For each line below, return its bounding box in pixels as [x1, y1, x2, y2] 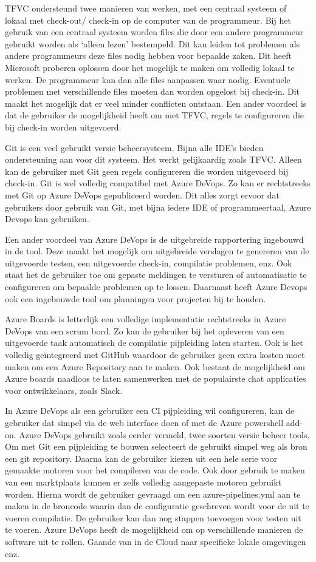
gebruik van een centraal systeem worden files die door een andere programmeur [5, 25, 304, 38]
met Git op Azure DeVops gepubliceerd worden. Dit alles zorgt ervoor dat [5, 188, 280, 201]
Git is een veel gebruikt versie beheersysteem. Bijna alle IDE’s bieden [5, 141, 264, 154]
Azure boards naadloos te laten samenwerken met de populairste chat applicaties [5, 372, 306, 385]
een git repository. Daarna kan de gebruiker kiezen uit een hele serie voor [5, 452, 278, 464]
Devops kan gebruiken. [5, 212, 89, 225]
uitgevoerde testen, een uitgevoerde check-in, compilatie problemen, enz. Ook [5, 256, 292, 269]
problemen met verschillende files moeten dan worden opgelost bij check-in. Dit [5, 85, 300, 98]
